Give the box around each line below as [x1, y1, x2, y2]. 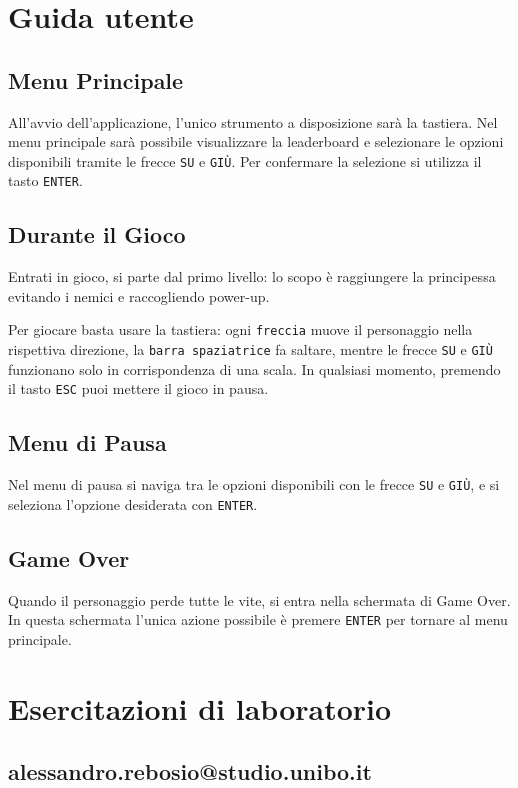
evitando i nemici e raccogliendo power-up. [8, 285, 270, 306]
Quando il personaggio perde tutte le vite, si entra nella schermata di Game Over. [8, 589, 511, 610]
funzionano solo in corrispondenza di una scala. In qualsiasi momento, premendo [8, 358, 501, 379]
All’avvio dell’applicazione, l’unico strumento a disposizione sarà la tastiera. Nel [8, 111, 498, 132]
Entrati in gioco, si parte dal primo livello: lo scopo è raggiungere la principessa [8, 266, 496, 287]
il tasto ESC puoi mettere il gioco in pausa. [8, 378, 269, 399]
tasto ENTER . [8, 170, 83, 191]
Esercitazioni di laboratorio [8, 687, 392, 728]
